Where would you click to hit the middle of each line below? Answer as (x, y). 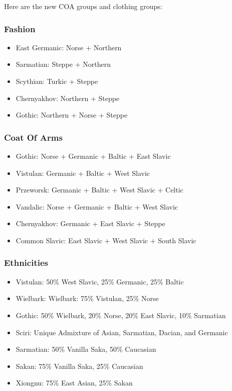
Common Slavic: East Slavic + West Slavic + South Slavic (106, 240)
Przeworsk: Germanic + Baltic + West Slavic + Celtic (99, 190)
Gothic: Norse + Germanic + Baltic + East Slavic (93, 156)
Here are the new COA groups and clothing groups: (83, 6)
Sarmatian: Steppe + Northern (63, 64)
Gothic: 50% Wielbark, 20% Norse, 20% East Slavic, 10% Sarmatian (121, 315)
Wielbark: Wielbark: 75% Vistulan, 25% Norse (87, 298)
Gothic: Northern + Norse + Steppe (72, 115)
